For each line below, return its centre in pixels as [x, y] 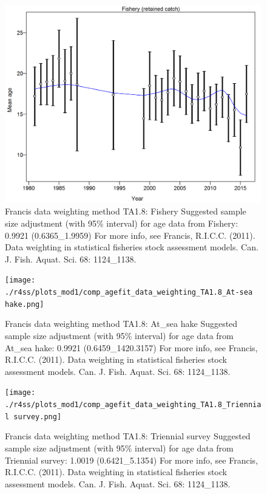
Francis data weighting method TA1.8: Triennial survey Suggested [128, 436]
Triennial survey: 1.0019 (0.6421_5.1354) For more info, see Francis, [131, 460]
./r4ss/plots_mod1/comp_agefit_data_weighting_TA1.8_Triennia [133, 405]
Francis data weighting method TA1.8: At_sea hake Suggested [121, 324]
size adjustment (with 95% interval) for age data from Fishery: [122, 223]
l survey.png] [33, 417]
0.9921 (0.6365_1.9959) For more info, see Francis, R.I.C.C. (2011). [130, 235]
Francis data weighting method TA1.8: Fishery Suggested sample [126, 211]
